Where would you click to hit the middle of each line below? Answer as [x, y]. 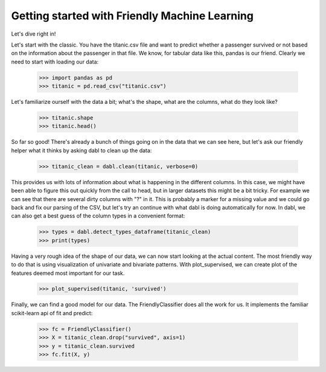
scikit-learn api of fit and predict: [52, 313]
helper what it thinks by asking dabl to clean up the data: [81, 150]
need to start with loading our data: [55, 62]
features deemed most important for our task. [68, 273]
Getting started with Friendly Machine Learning [132, 16]
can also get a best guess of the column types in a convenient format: [98, 216]
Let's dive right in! [34, 34]
